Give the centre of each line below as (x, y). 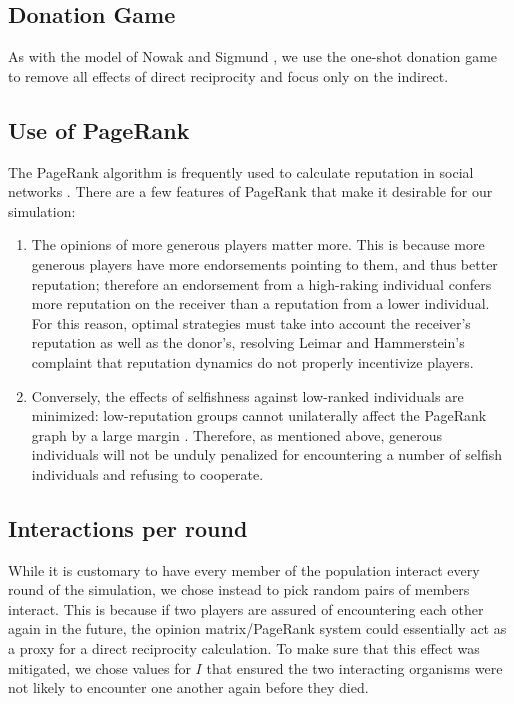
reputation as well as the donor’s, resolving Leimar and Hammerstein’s (248, 342)
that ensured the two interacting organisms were (354, 667)
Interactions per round (128, 527)
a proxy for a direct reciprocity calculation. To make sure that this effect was (244, 648)
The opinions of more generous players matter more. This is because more (258, 244)
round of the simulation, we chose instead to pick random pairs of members (239, 589)
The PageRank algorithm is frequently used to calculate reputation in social (241, 171)
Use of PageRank (99, 129)
